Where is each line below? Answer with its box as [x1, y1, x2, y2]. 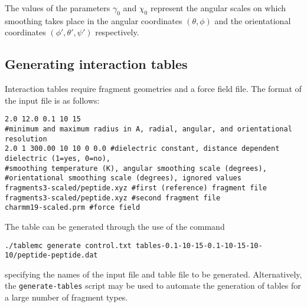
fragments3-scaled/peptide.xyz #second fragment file [5, 193, 221, 202]
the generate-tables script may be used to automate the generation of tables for [5, 279, 301, 292]
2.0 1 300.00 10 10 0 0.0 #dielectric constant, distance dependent [5, 144, 280, 153]
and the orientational [214, 14, 291, 27]
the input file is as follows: [5, 94, 100, 106]
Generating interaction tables [5, 55, 188, 73]
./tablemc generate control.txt [5, 241, 132, 250]
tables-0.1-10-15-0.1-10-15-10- [135, 241, 263, 250]
